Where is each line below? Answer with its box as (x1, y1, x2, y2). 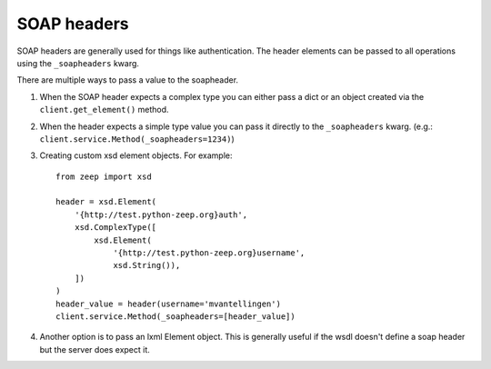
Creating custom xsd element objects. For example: (39, 150, 233, 161)
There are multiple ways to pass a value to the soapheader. (16, 75, 239, 85)
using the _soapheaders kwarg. (16, 57, 140, 68)
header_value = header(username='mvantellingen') (55, 298, 282, 309)
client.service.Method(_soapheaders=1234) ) (39, 133, 235, 145)
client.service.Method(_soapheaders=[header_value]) (55, 311, 296, 322)
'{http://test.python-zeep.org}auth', (74, 209, 248, 220)
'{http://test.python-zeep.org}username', (113, 248, 306, 258)
